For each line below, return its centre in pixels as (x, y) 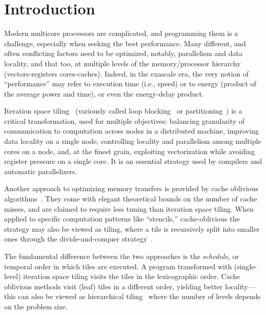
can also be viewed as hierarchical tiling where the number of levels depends (139, 296)
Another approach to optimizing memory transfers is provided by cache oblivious (131, 188)
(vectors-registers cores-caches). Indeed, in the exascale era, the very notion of (127, 73)
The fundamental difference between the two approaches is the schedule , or (121, 256)
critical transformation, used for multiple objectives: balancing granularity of (125, 121)
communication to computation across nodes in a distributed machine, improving (132, 131)
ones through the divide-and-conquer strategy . (79, 239)
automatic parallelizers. (41, 171)
